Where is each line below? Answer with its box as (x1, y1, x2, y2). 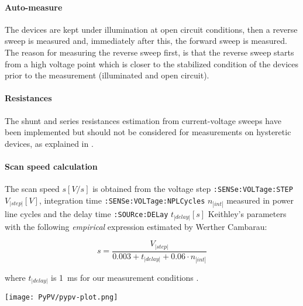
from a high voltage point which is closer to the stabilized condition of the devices (5, 57, 299, 70)
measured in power (226, 194, 294, 206)
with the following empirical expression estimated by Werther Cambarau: (5, 220, 267, 232)
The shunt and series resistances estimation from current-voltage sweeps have (5, 114, 281, 126)
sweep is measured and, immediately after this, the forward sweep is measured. (5, 35, 287, 47)
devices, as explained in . (5, 137, 94, 149)
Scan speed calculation (5, 160, 98, 172)
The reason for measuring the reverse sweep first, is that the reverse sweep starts (5, 46, 294, 58)
